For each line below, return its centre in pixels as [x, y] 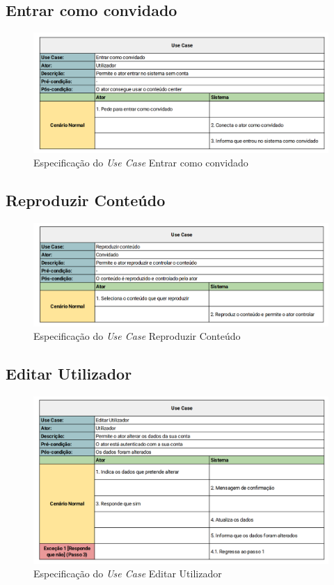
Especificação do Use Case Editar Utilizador [128, 574]
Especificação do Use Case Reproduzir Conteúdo [137, 336]
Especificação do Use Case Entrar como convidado [141, 163]
